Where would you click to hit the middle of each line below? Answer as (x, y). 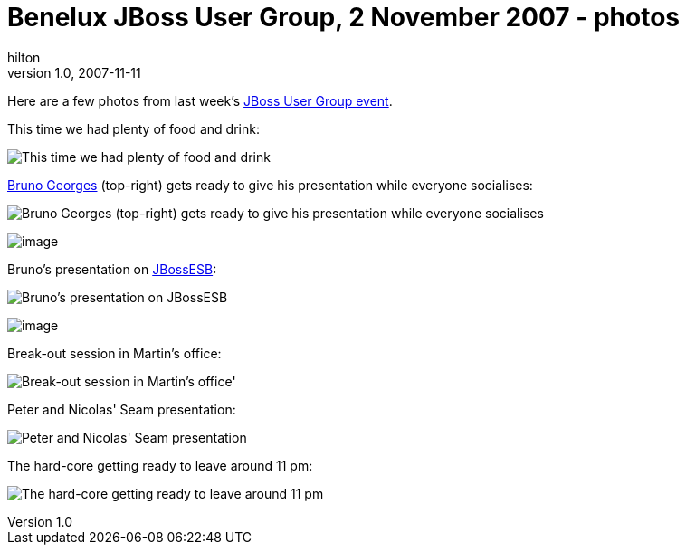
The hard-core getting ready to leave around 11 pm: (160, 465)
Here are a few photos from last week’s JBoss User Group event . (200, 100)
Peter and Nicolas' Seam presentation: (122, 409)
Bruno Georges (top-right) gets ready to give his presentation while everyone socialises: (270, 185)
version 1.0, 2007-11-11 (74, 72)
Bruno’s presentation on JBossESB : (112, 269)
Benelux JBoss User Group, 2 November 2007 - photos (343, 17)
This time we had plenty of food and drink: (133, 128)
